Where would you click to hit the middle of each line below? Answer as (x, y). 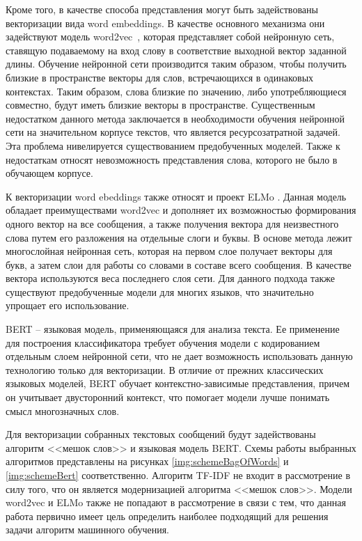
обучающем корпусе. (49, 173)
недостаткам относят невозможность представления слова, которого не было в (172, 159)
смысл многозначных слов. (63, 410)
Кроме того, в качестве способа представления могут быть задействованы (162, 9)
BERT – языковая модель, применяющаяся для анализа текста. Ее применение (173, 329)
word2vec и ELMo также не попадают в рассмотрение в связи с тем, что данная (176, 502)
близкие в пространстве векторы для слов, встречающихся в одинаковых (160, 77)
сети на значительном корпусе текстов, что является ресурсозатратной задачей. (173, 132)
